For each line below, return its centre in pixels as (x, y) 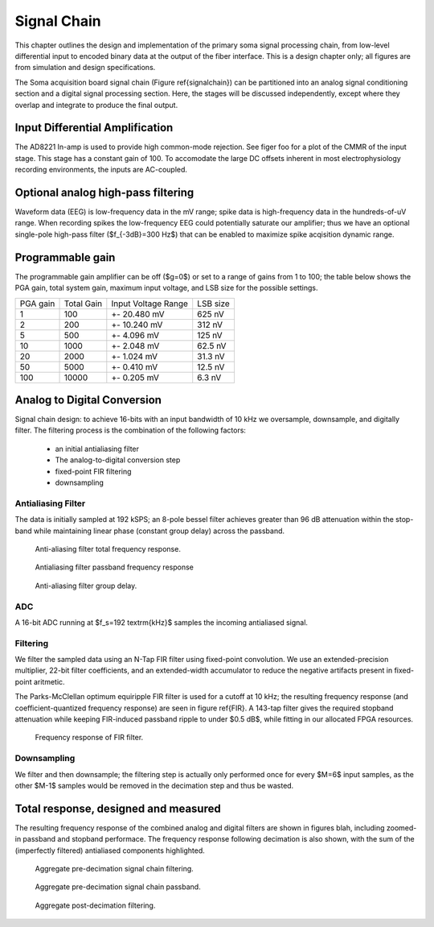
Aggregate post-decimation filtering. (95, 905)
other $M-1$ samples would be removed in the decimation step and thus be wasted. (154, 785)
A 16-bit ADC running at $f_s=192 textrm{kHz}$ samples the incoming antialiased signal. (162, 622)
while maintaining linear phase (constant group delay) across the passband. (159, 531)
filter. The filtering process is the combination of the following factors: (131, 430)
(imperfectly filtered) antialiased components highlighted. (110, 850)
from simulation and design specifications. (85, 68)
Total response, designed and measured (118, 808)
